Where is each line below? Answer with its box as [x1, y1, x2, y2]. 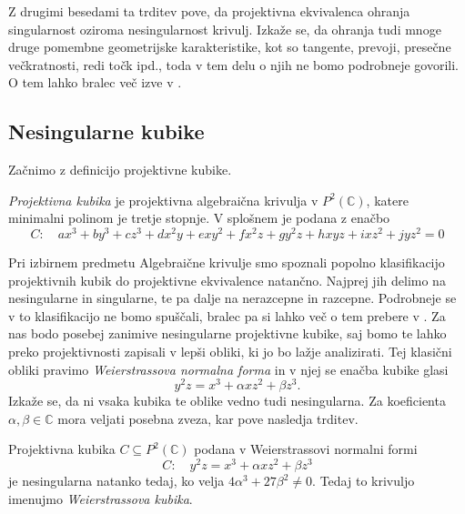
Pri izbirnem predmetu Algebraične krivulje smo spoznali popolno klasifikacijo [8, 253, 445, 272]
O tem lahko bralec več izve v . [8, 73, 182, 92]
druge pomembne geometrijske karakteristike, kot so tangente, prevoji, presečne [8, 37, 451, 56]
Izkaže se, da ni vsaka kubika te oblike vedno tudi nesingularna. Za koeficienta [8, 391, 446, 410]
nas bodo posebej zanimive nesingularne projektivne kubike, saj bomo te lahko [8, 324, 447, 343]
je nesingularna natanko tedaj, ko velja [8, 471, 225, 490]
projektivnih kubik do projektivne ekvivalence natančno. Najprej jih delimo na [8, 270, 446, 289]
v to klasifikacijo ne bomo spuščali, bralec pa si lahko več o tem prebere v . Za [8, 306, 446, 325]
